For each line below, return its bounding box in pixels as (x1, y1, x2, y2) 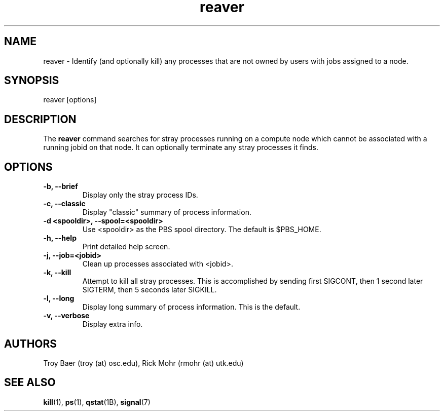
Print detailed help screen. (82, 242, 170, 251)
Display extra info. (82, 320, 143, 329)
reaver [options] (43, 95, 97, 104)
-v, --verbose (43, 311, 90, 320)
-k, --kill (43, 268, 71, 277)
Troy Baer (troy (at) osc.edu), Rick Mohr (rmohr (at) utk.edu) (43, 358, 244, 367)
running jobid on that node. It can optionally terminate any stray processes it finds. (43, 143, 318, 152)
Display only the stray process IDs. (82, 191, 198, 200)
